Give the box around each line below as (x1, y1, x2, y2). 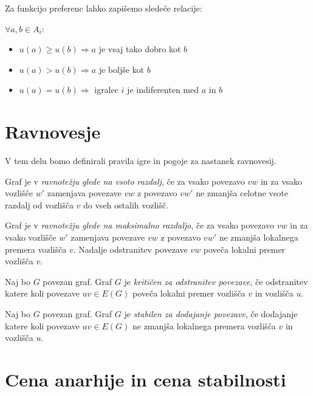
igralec (94, 83, 119, 96)
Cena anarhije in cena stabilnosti (5, 367, 286, 391)
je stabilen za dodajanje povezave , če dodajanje (124, 307, 298, 320)
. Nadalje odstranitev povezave (73, 242, 188, 255)
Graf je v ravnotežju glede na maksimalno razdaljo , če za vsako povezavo (5, 219, 275, 232)
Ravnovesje (5, 119, 101, 144)
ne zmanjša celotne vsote (196, 187, 288, 199)
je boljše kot (98, 63, 145, 75)
